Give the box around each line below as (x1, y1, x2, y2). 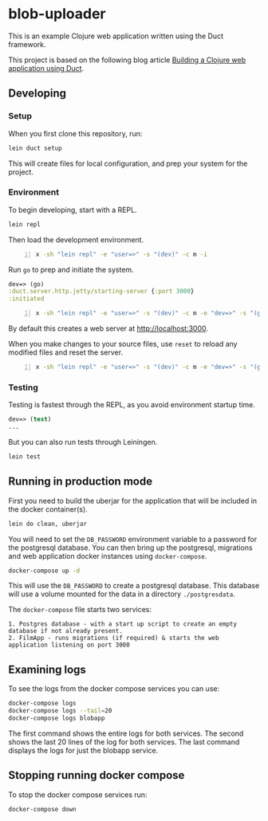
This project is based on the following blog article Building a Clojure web (8, 55, 246, 65)
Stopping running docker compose (8, 768, 185, 782)
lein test (8, 452, 41, 461)
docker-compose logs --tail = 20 (8, 707, 112, 715)
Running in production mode (8, 475, 153, 489)
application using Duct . (8, 63, 85, 73)
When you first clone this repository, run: (8, 128, 143, 138)
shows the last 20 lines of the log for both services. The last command (8, 737, 240, 746)
